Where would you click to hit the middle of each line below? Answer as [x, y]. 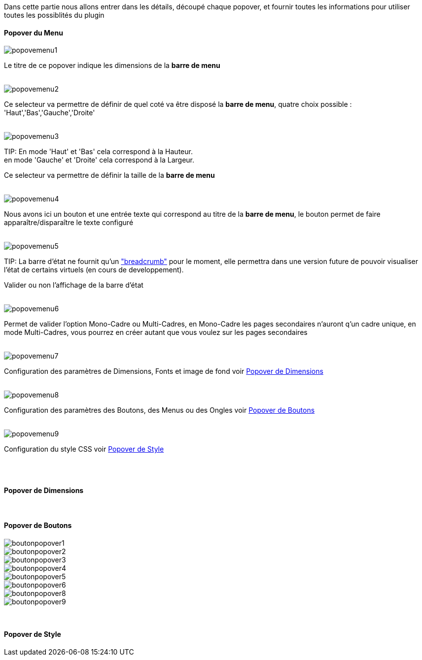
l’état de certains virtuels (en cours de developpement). [94, 270]
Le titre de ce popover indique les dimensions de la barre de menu [112, 66]
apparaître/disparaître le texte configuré [69, 223]
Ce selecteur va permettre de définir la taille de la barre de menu [109, 175]
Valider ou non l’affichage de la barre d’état [74, 285]
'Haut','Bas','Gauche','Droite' [50, 113]
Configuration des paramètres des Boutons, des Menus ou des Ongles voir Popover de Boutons [159, 410]
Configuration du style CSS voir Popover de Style [84, 449]
